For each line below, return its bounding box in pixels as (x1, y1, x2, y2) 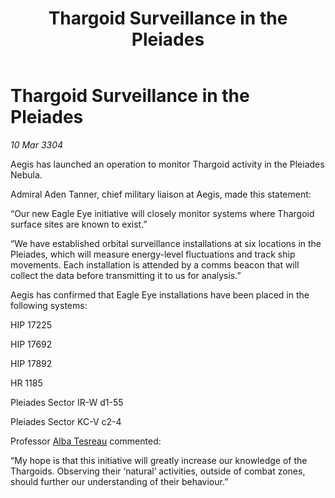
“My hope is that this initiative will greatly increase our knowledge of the (10, 454, 308, 466)
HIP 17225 (10, 318, 53, 331)
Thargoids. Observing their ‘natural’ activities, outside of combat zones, (10, 465, 306, 477)
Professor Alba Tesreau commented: (10, 435, 162, 447)
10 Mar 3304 (10, 138, 64, 151)
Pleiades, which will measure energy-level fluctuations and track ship (10, 248, 296, 260)
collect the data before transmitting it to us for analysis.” (10, 269, 242, 281)
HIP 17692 (10, 338, 53, 350)
